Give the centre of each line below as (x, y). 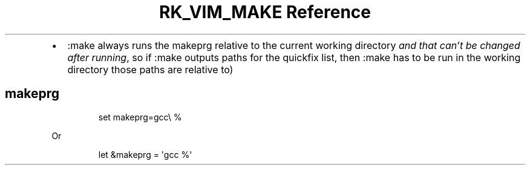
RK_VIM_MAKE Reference (265, 12)
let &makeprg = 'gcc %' (145, 154)
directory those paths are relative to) (150, 69)
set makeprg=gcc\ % (140, 117)
